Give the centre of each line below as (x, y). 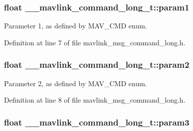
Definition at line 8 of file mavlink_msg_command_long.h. (95, 100)
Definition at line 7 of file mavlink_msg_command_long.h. (95, 42)
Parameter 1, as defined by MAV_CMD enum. (76, 26)
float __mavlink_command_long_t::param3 (97, 122)
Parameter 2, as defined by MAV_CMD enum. (76, 83)
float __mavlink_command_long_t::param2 (97, 65)
